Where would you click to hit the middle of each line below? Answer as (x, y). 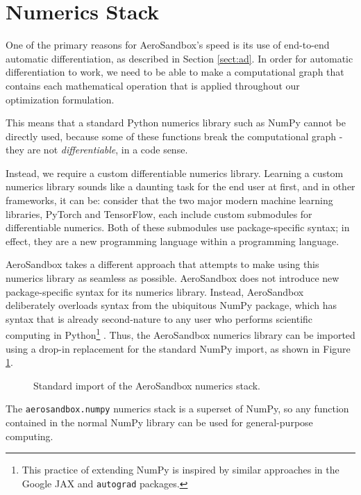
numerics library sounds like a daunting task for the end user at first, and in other (180, 186)
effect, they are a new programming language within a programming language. (173, 241)
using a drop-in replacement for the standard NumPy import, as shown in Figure (178, 348)
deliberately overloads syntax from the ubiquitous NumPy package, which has (171, 305)
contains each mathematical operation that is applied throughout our (153, 85)
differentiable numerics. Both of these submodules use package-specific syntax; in (178, 227)
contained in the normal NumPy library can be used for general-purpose (159, 422)
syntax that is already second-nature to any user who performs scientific (159, 318)
